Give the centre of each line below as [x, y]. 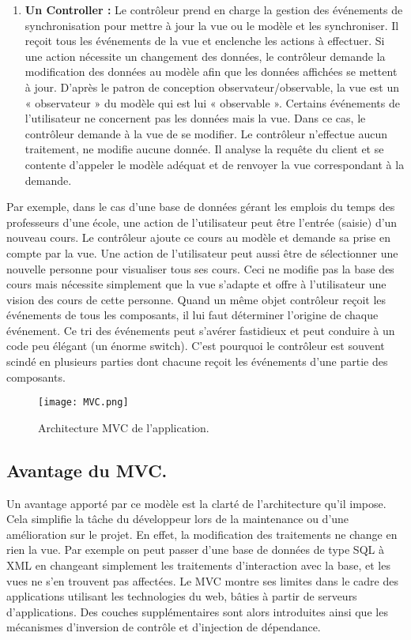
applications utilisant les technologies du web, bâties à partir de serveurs [182, 596]
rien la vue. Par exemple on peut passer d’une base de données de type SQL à [195, 550]
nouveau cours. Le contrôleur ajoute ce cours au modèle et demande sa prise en [198, 237]
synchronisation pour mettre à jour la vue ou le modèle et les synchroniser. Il [212, 25]
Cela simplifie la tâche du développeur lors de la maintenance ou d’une [178, 519]
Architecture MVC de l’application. [124, 427]
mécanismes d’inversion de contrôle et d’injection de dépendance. [164, 627]
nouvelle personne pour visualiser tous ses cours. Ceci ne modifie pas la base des [200, 268]
